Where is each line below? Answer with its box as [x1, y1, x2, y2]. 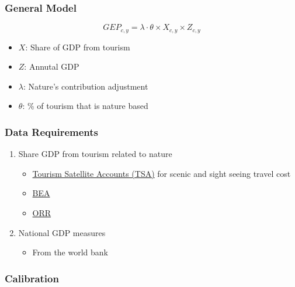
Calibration [5, 271, 59, 285]
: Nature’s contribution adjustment [23, 80, 148, 92]
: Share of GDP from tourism [25, 40, 130, 53]
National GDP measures [18, 226, 106, 238]
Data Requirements [5, 124, 98, 139]
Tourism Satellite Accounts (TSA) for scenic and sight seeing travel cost [32, 167, 291, 179]
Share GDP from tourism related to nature [18, 148, 172, 160]
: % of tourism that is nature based [22, 100, 148, 112]
